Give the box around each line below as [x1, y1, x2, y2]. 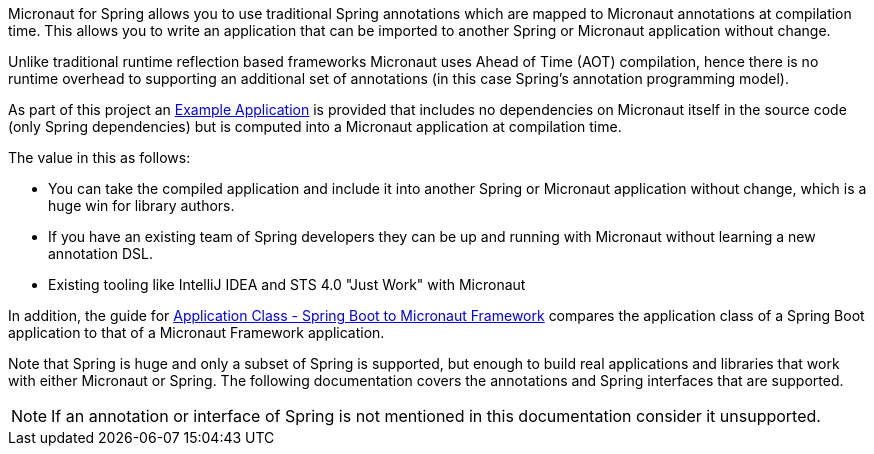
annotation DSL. [48, 245, 153, 262]
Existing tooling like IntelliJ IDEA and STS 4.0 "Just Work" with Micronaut [48, 276, 526, 293]
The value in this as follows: [8, 149, 191, 166]
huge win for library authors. [48, 197, 235, 214]
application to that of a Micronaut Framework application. [8, 324, 385, 341]
